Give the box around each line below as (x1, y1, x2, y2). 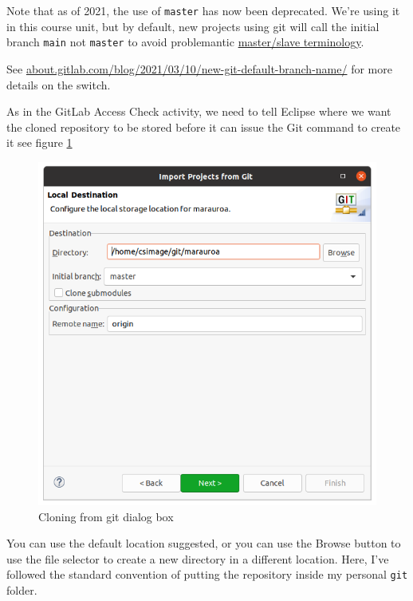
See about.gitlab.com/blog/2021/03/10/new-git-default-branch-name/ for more (6, 60, 392, 77)
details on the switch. (6, 76, 111, 93)
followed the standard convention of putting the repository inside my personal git (6, 566, 408, 583)
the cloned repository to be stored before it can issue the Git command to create (6, 118, 401, 135)
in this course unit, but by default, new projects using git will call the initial (6, 18, 380, 34)
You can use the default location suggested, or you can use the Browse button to (6, 535, 401, 552)
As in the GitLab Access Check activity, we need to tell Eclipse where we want (6, 103, 391, 120)
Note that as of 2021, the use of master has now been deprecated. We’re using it (6, 2, 400, 18)
